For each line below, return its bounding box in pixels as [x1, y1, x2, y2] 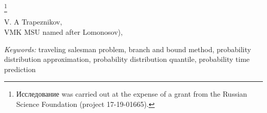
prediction [4, 63, 36, 74]
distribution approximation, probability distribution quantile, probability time [4, 54, 250, 64]
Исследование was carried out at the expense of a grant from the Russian [16, 88, 247, 99]
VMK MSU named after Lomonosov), [4, 26, 123, 37]
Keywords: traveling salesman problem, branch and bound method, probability [4, 43, 251, 54]
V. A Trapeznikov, [4, 16, 62, 27]
